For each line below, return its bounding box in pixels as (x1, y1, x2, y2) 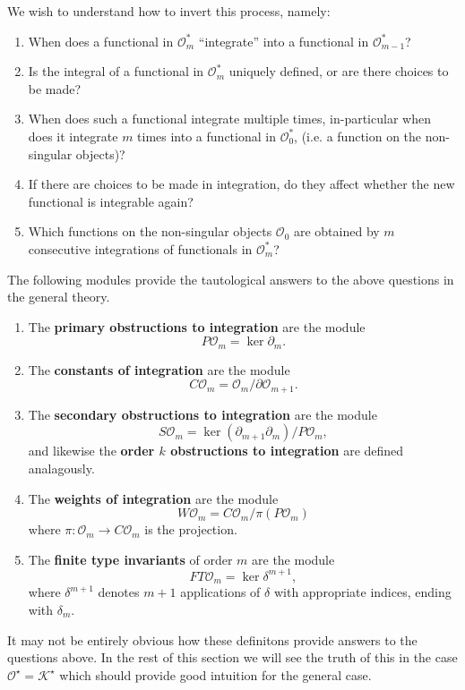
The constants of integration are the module (28, 360, 290, 379)
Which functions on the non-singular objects (28, 222, 272, 241)
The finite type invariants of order (28, 549, 233, 568)
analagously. (28, 459, 95, 477)
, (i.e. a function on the (294, 126, 422, 145)
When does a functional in (28, 31, 174, 50)
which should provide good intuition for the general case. (59, 665, 372, 684)
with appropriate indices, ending (273, 583, 452, 601)
